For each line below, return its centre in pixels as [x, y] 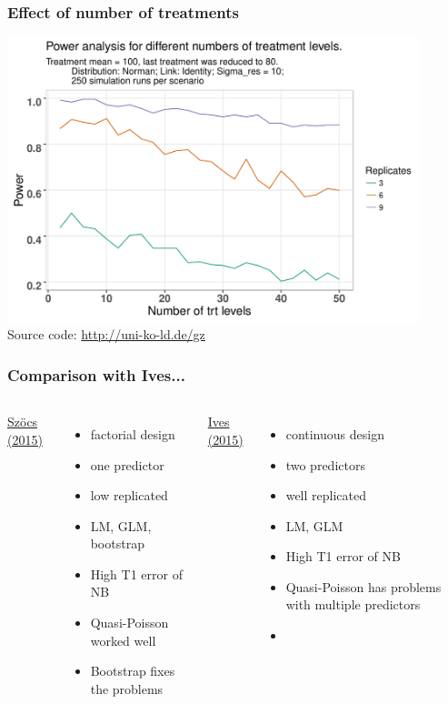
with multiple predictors [353, 604]
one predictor [127, 464]
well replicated [326, 495]
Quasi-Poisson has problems [363, 586]
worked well [123, 640]
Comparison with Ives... [96, 374]
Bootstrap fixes [133, 671]
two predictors [325, 464]
